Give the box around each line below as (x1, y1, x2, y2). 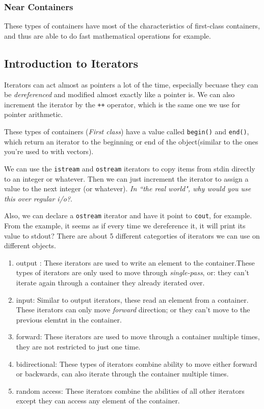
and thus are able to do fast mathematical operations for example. (4, 30, 211, 41)
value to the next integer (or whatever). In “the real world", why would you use (4, 183, 251, 194)
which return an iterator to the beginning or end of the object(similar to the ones (4, 136, 258, 147)
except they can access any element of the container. (16, 395, 180, 406)
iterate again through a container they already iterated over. (16, 277, 205, 287)
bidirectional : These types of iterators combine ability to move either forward (16, 358, 257, 369)
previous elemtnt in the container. (16, 314, 122, 325)
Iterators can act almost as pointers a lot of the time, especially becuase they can (4, 79, 258, 90)
